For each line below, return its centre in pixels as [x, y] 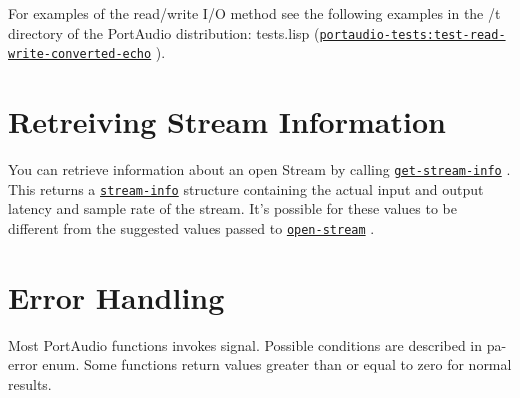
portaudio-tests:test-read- [412, 34]
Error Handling [116, 296]
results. [30, 383]
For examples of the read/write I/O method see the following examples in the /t [254, 13]
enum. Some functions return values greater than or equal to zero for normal [277, 364]
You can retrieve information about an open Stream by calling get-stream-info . [259, 169]
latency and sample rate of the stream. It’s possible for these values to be [232, 208]
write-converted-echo [80, 54]
